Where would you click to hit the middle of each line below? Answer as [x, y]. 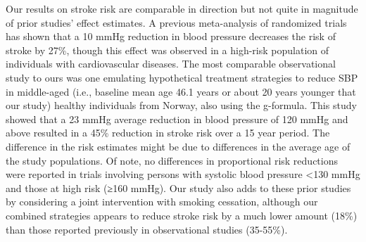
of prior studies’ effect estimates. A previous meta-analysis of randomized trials [176, 22]
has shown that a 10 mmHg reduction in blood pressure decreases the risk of [171, 36]
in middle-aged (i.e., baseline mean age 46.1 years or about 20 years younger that [181, 91]
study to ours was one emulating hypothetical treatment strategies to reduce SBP [182, 77]
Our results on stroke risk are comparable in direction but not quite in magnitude [182, 8]
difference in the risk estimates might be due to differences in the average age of [178, 146]
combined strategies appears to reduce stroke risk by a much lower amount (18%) [182, 215]
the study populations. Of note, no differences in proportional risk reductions [172, 160]
